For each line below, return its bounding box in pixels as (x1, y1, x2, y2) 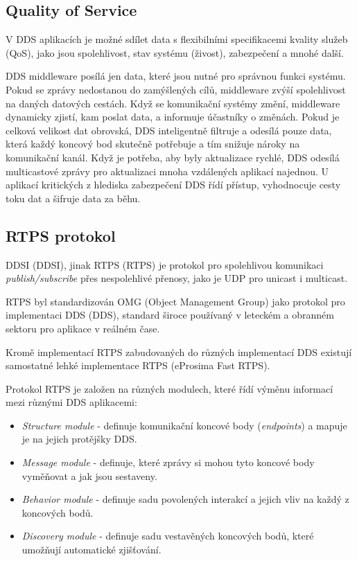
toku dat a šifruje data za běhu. (6, 190, 141, 205)
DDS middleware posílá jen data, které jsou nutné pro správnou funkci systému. (6, 69, 346, 83)
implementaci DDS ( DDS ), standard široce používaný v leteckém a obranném (6, 308, 334, 322)
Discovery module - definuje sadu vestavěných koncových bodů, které (21, 528, 314, 543)
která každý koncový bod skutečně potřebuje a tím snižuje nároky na (6, 136, 300, 151)
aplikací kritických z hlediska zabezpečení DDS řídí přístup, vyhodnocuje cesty (6, 177, 341, 192)
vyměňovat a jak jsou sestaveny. (21, 468, 157, 483)
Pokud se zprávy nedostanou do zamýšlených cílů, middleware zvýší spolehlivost (6, 82, 346, 96)
